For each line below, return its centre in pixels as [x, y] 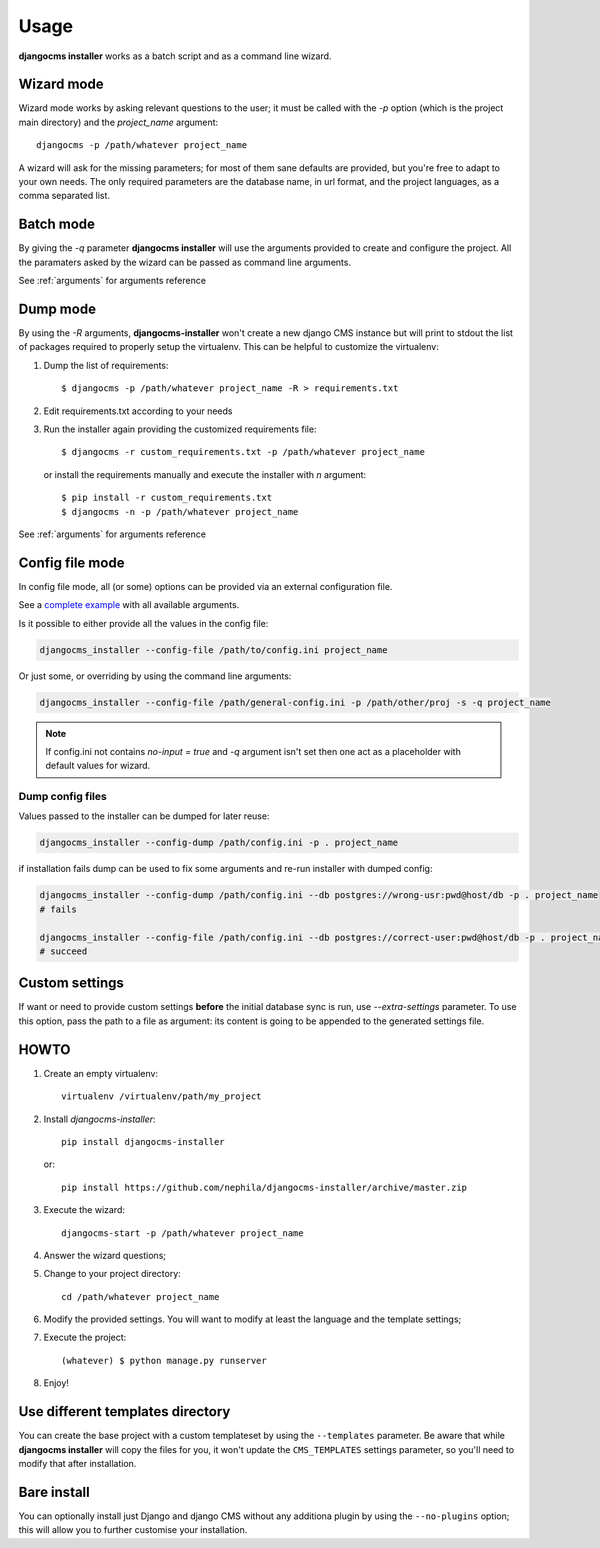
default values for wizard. [98, 766]
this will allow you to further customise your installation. [133, 1530]
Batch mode [56, 224]
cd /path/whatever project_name [140, 1296]
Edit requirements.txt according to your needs [138, 411]
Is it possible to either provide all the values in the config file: [143, 623]
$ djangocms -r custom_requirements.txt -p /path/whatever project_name [243, 452]
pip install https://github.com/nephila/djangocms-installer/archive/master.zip [264, 1187]
